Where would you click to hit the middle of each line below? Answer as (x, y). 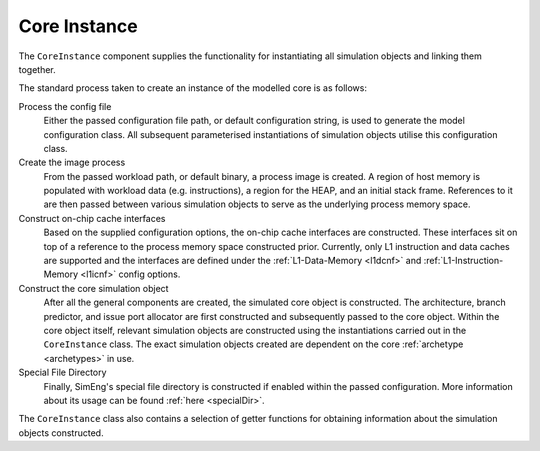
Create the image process (72, 162)
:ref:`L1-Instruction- (463, 261)
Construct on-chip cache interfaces (92, 218)
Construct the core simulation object (93, 288)
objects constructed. (61, 432)
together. (37, 69)
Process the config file (65, 106)
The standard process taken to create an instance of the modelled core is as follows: (192, 88)
